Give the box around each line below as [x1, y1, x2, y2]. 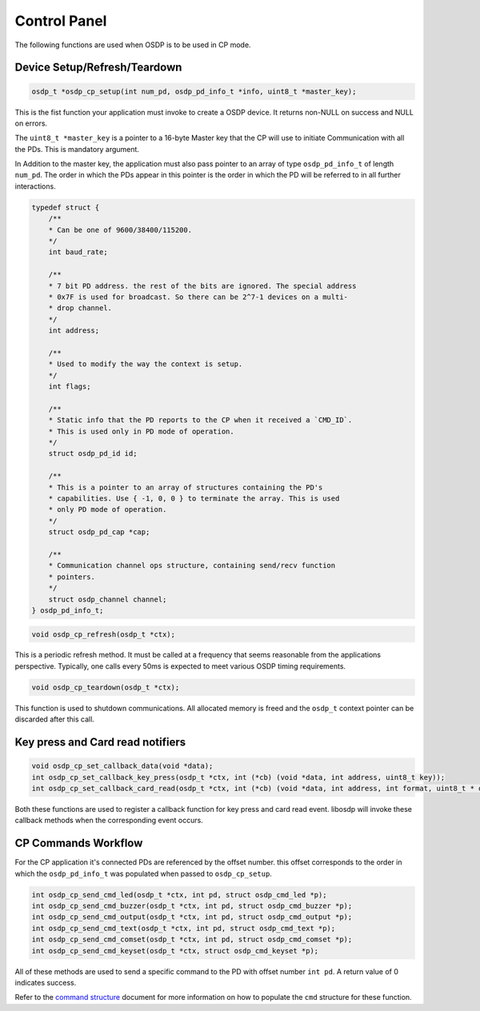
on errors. [14, 118, 48, 128]
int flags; [48, 382, 91, 391]
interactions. [14, 181, 56, 191]
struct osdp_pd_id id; [48, 449, 138, 458]
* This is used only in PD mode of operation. [48, 426, 235, 436]
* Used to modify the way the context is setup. [48, 360, 243, 369]
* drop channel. [48, 304, 112, 313]
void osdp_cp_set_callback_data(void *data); [31, 761, 214, 771]
